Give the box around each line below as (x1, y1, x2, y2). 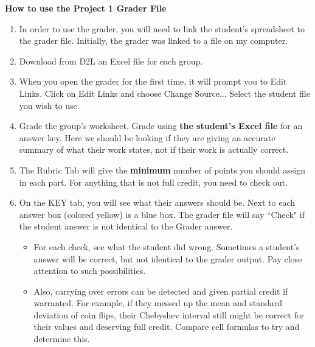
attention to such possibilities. (33, 264, 146, 277)
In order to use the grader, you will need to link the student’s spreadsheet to (19, 22, 305, 35)
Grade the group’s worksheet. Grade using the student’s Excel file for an (19, 119, 303, 132)
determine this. (33, 332, 90, 345)
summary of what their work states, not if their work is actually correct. (19, 143, 289, 156)
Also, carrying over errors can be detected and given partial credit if (33, 284, 288, 297)
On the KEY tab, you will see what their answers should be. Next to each (19, 196, 296, 209)
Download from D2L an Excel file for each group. (19, 54, 203, 67)
